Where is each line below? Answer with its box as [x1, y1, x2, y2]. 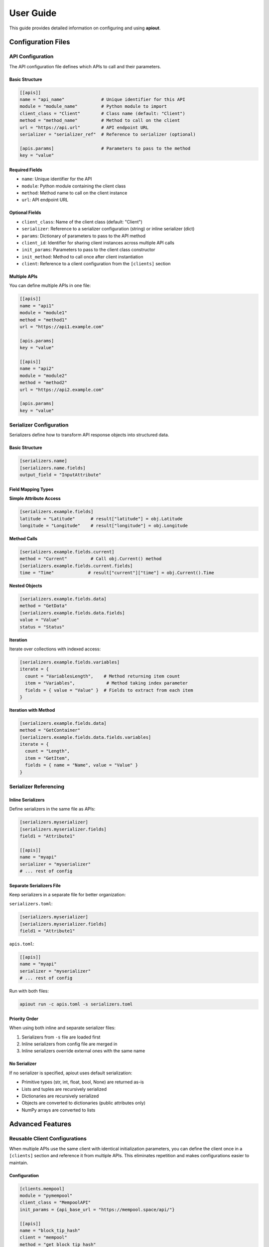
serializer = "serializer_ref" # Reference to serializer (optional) [19, 132, 196, 137]
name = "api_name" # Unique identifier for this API [19, 97, 185, 102]
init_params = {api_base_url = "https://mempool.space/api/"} [19, 1207, 175, 1212]
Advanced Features [9, 1120, 72, 1128]
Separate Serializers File [9, 882, 61, 888]
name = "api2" [19, 366, 54, 372]
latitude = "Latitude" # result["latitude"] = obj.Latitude [19, 516, 183, 521]
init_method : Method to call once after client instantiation [21, 253, 143, 259]
